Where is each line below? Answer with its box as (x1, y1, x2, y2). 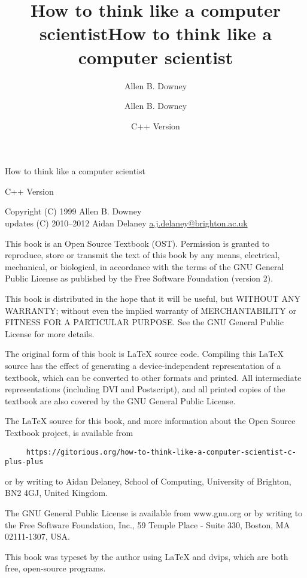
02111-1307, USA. (5, 530, 70, 543)
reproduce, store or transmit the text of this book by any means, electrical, (5, 249, 280, 261)
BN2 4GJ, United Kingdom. (5, 486, 108, 499)
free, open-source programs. (5, 562, 106, 574)
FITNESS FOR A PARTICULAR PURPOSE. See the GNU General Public (5, 316, 284, 328)
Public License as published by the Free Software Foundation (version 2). (5, 272, 273, 285)
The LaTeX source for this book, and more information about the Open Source (5, 414, 296, 427)
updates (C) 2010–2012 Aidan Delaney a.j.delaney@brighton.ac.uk (5, 217, 248, 229)
